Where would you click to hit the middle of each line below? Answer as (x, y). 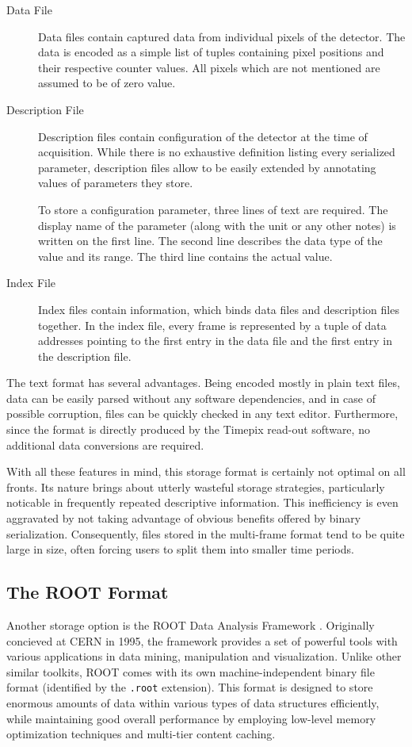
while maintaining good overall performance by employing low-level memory (191, 718)
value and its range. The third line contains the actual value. (185, 256)
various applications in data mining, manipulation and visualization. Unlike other (204, 656)
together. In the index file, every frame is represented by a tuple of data (212, 325)
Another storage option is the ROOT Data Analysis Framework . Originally (191, 625)
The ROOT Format (88, 592)
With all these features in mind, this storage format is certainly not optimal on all (206, 471)
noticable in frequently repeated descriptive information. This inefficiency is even (202, 502)
